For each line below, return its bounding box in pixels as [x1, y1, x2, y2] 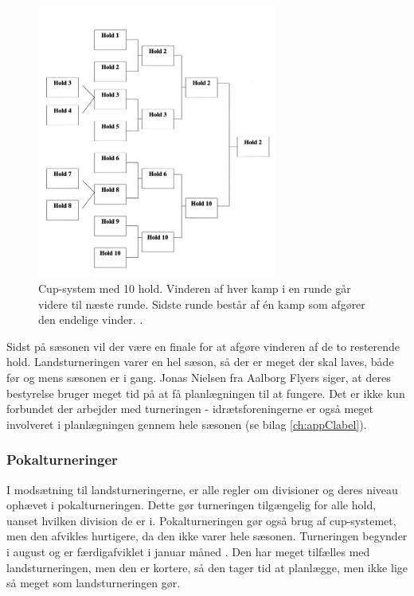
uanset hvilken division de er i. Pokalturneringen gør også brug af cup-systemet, [6, 512, 396, 528]
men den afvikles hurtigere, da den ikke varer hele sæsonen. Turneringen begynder [6, 528, 408, 544]
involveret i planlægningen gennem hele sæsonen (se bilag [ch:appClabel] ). [6, 415, 367, 432]
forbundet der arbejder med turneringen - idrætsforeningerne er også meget [6, 400, 374, 417]
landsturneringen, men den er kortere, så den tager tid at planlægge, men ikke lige [6, 559, 408, 575]
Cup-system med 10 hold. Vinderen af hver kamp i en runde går [38, 280, 351, 297]
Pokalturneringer [6, 450, 118, 469]
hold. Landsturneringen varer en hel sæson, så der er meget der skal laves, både [6, 353, 394, 370]
